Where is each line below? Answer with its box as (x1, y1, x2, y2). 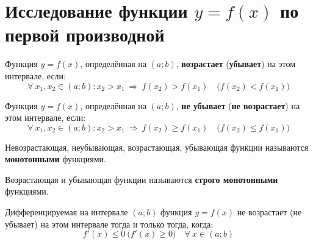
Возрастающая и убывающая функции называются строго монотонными (5, 173, 278, 185)
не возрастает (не (237, 206, 302, 218)
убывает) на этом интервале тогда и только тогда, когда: (5, 217, 214, 230)
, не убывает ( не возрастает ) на (176, 99, 300, 112)
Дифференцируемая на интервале (5, 206, 128, 218)
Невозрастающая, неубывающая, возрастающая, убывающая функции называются (5, 140, 309, 153)
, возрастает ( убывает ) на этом (176, 57, 296, 70)
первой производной (5, 22, 165, 47)
